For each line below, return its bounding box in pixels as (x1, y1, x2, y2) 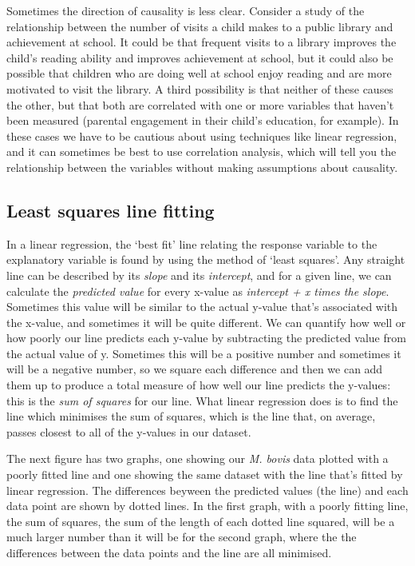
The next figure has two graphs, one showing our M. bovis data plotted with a (6, 450, 389, 467)
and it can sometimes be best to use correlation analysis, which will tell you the (6, 143, 397, 160)
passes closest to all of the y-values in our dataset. (6, 423, 251, 440)
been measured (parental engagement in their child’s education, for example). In (6, 112, 399, 129)
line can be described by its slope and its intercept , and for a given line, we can (6, 266, 392, 283)
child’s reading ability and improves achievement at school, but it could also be (6, 49, 393, 66)
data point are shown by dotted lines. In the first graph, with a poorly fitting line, (6, 497, 409, 514)
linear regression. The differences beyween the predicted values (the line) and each (6, 481, 409, 498)
